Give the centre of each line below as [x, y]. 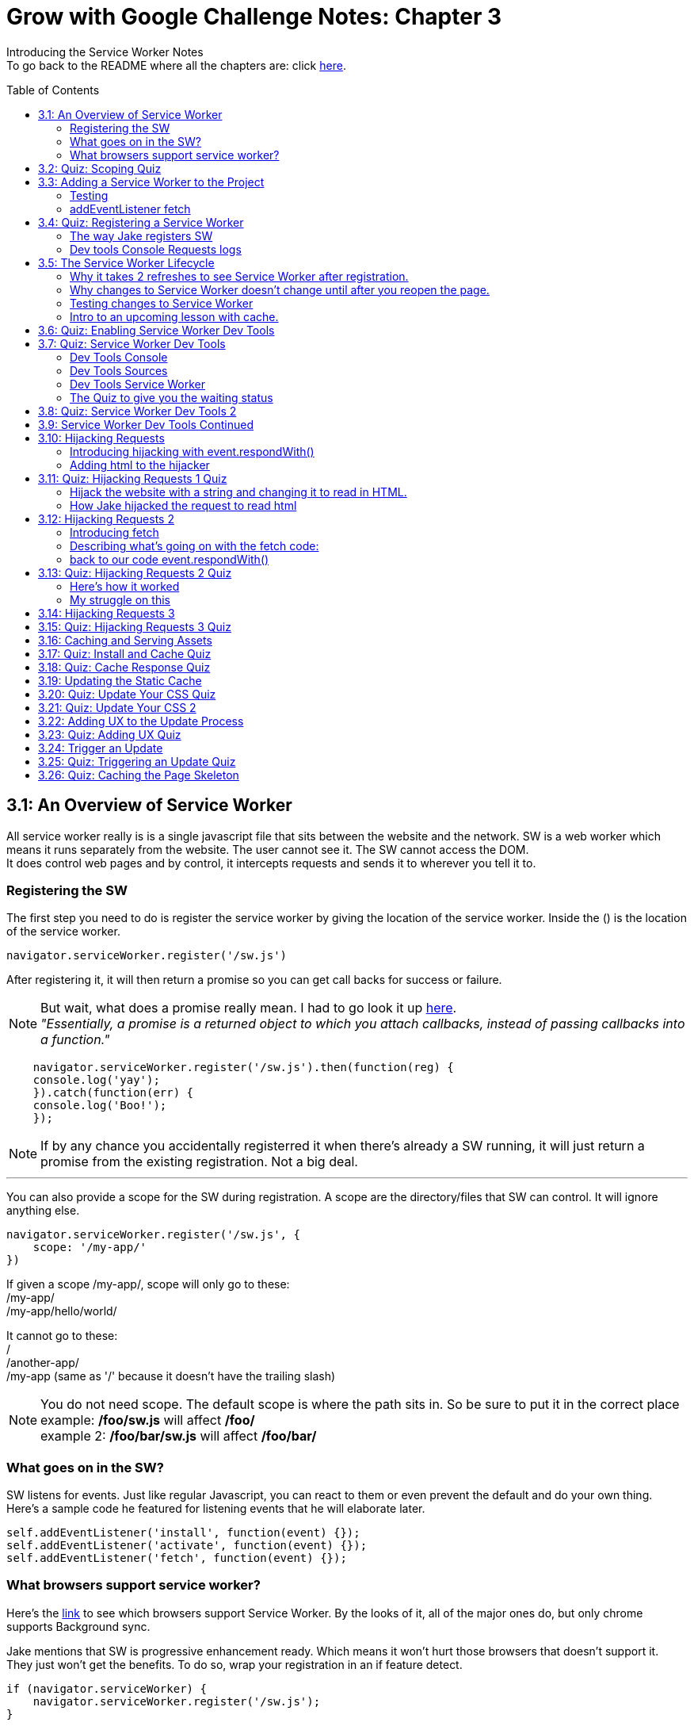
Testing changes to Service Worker [162, 303]
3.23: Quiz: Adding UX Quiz [110, 734]
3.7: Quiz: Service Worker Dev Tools [132, 343]
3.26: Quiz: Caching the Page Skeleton [139, 775]
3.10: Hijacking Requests [101, 438]
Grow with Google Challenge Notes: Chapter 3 [254, 17]
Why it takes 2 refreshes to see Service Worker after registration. [239, 276]
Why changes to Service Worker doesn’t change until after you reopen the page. [280, 289]
